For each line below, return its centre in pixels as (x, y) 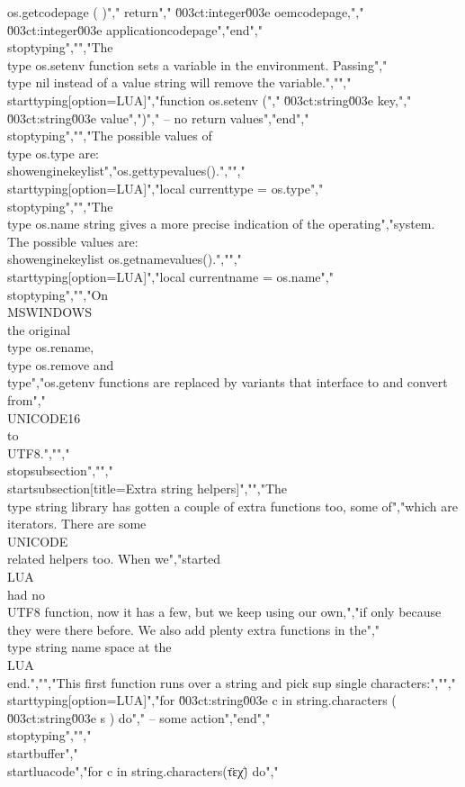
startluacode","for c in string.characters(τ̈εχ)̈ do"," (143, 770)
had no (27, 594)
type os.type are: (54, 153)
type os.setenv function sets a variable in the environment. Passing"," (197, 64)
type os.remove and (61, 364)
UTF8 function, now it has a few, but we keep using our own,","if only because (224, 612)
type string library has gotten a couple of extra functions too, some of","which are (233, 506)
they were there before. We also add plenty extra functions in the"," (194, 629)
